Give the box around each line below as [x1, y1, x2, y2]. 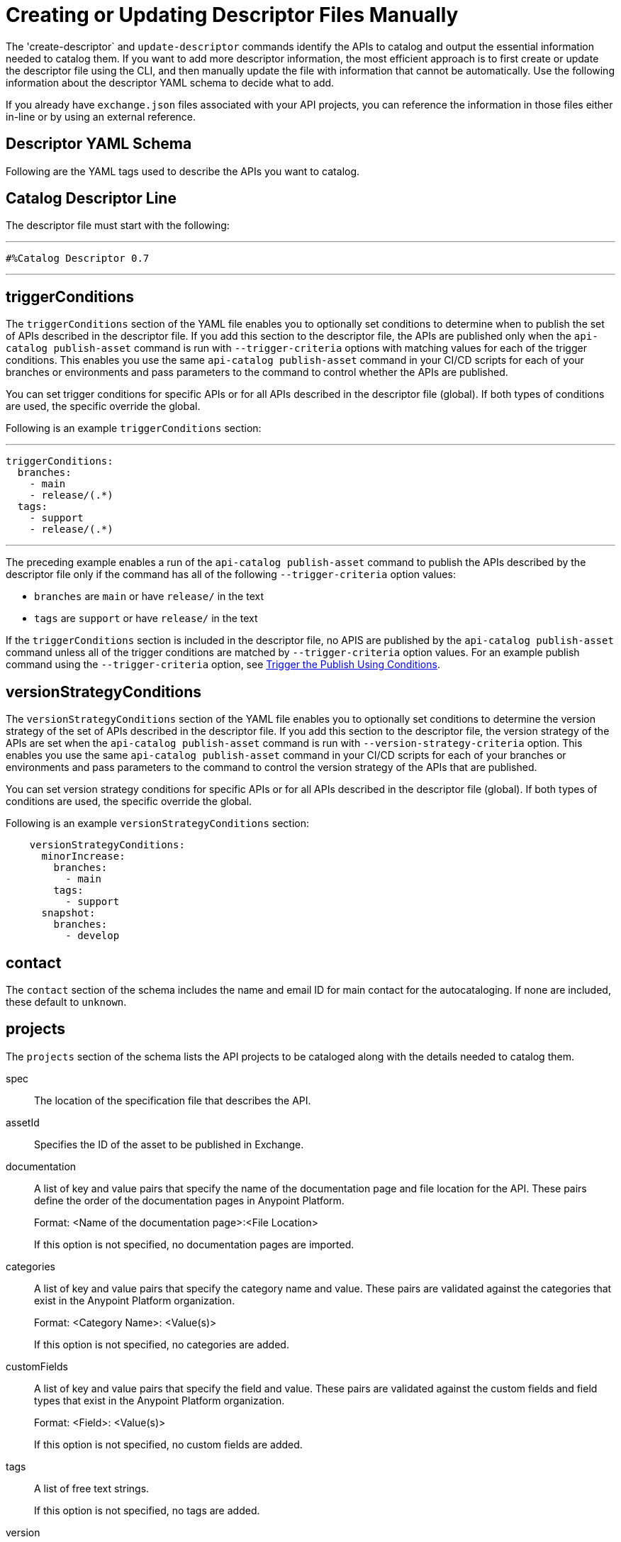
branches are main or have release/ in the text [34, 590, 264, 603]
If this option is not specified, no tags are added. [34, 1504, 260, 1516]
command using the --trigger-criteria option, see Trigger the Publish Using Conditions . [6, 658, 440, 671]
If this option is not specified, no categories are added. [34, 1338, 289, 1350]
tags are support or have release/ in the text [34, 612, 258, 625]
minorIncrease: [41, 850, 125, 862]
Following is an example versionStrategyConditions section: [6, 817, 310, 830]
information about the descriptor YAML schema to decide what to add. [6, 76, 335, 89]
